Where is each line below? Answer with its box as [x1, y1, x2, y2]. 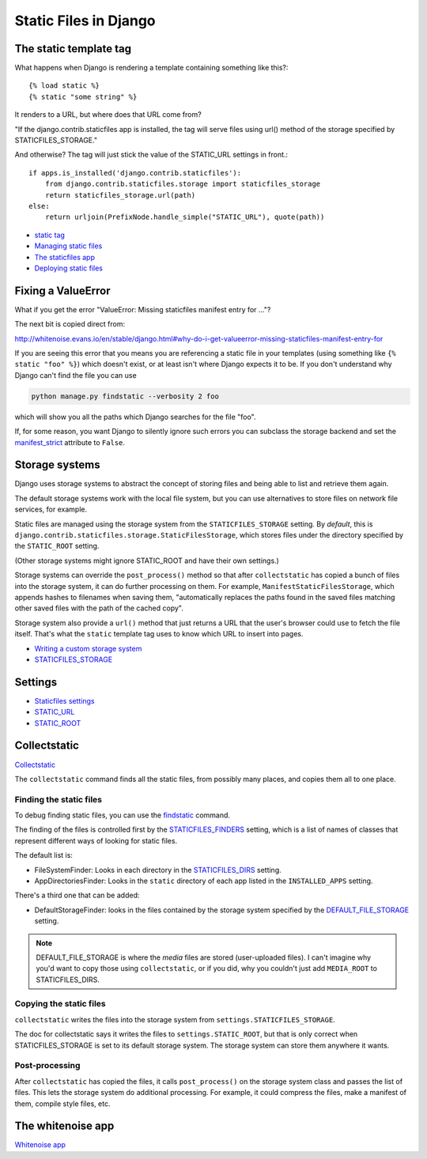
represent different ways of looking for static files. [14, 836, 178, 845]
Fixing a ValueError [14, 284, 111, 297]
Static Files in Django [14, 12, 156, 29]
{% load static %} [28, 81, 100, 90]
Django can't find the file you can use [14, 370, 138, 379]
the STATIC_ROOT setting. [14, 542, 100, 551]
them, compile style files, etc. [14, 1099, 111, 1108]
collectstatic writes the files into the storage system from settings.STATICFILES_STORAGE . [14, 1014, 335, 1024]
